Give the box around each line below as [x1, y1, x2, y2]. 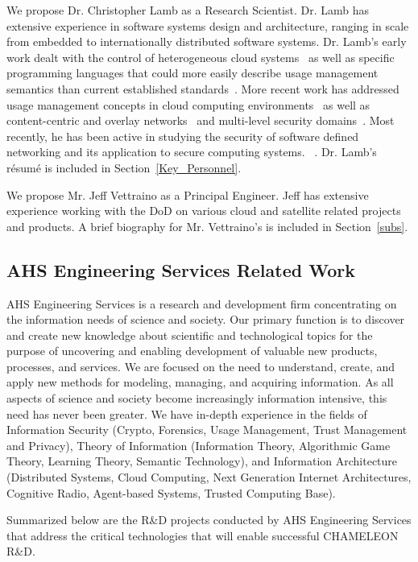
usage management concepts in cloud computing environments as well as [6, 96, 370, 113]
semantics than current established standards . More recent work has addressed [6, 80, 399, 97]
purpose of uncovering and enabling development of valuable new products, [6, 342, 378, 359]
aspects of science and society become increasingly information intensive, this [6, 390, 387, 407]
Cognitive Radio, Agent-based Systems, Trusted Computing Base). [6, 484, 336, 501]
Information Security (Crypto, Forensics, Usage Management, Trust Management [6, 421, 408, 438]
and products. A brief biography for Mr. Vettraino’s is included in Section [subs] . [6, 217, 408, 234]
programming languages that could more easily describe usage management [6, 64, 379, 81]
